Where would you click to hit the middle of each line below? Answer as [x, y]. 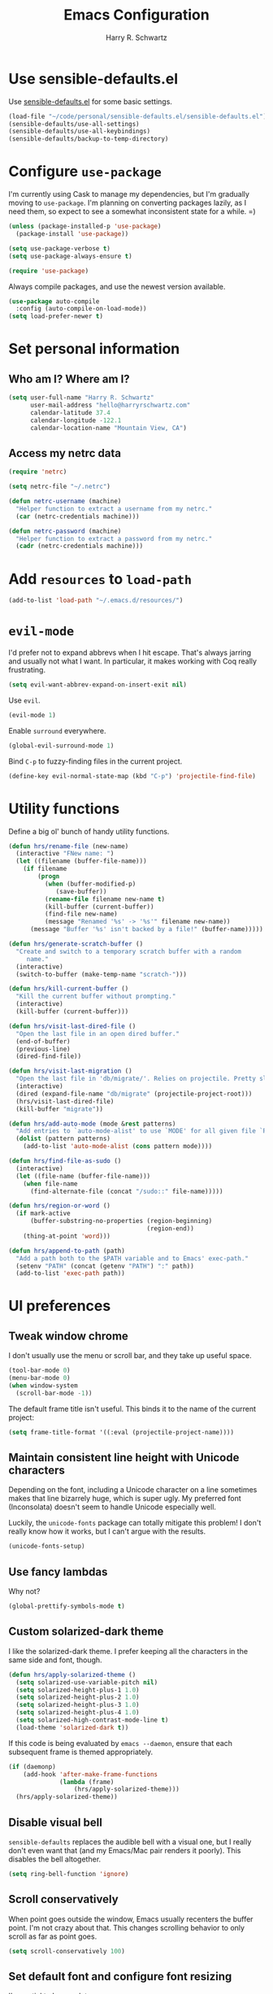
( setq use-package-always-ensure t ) [70, 256]
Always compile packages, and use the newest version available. [117, 286]
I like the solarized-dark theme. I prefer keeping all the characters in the [128, 1651]
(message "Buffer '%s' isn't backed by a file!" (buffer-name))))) [147, 930]
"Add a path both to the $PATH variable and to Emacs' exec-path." [132, 1258]
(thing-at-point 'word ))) [67, 1236]
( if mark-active [43, 1213]
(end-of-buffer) [43, 1041]
